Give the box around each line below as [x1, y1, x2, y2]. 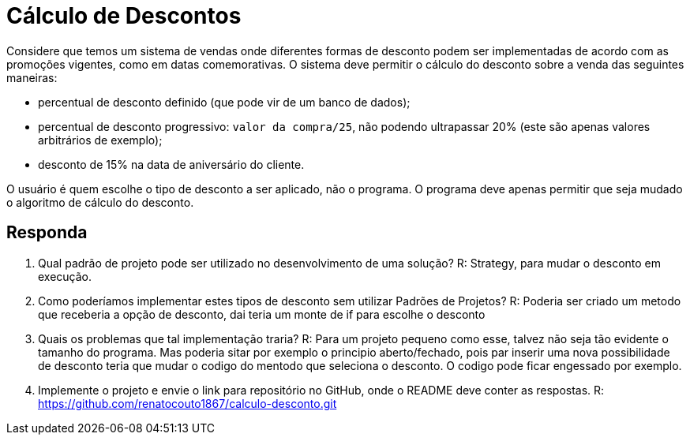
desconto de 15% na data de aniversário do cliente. [38, 157, 305, 171]
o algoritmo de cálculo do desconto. [6, 195, 194, 209]
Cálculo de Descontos [6, 2, 242, 29]
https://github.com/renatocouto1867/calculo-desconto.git [38, 396, 337, 410]
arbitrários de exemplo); [38, 133, 163, 147]
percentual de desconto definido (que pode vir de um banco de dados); [38, 95, 411, 109]
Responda [6, 222, 88, 243]
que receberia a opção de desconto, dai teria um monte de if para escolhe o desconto [38, 307, 486, 321]
